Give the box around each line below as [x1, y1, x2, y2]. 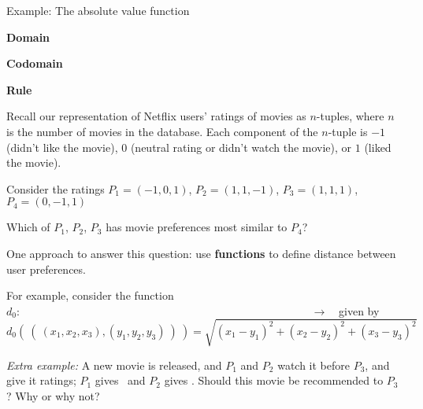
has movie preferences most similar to [106, 219, 288, 235]
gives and [95, 372, 146, 389]
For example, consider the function [6, 287, 174, 304]
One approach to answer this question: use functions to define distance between [6, 245, 396, 261]
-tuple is [328, 123, 368, 139]
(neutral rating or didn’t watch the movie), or [130, 138, 352, 155]
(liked [364, 138, 391, 155]
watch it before [277, 356, 350, 373]
